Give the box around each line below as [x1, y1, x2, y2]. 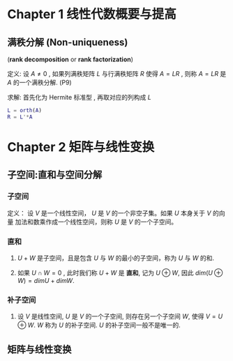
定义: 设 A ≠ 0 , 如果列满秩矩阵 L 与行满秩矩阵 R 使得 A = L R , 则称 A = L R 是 [7, 70, 227, 77]
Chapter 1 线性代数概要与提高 [7, 6, 176, 22]
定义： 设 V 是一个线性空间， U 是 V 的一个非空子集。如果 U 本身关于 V [7, 208, 211, 217]
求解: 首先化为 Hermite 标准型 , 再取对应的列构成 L [7, 93, 151, 101]
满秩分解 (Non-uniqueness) [7, 36, 128, 48]
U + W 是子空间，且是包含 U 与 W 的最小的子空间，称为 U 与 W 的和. [17, 254, 215, 262]
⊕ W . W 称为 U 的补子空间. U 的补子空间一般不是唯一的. [17, 321, 181, 330]
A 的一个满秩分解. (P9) [7, 78, 72, 86]
